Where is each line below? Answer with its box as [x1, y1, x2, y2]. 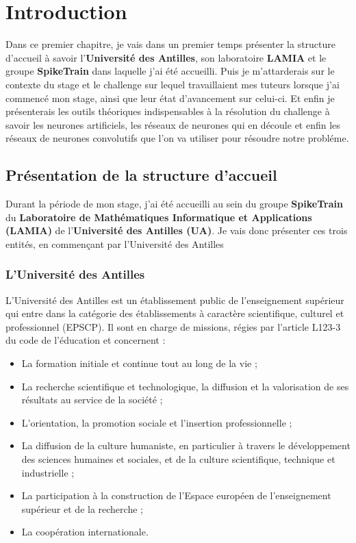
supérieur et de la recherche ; [21, 501, 143, 516]
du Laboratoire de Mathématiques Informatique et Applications [5, 210, 312, 224]
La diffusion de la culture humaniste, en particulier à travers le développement [21, 438, 351, 453]
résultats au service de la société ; [21, 392, 163, 407]
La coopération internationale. [21, 525, 149, 539]
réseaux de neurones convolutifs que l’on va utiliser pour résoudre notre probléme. [5, 131, 349, 145]
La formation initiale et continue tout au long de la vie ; [21, 356, 257, 370]
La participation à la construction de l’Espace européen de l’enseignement [21, 488, 331, 503]
